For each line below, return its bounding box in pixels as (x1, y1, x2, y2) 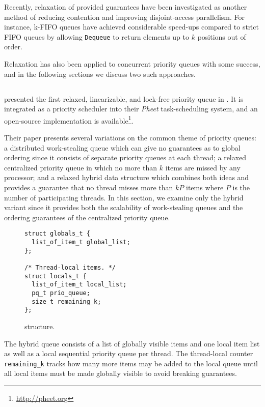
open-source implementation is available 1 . (4, 113, 134, 126)
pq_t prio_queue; (32, 289, 90, 297)
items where (186, 182, 224, 193)
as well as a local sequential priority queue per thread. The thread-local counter (4, 348, 253, 359)
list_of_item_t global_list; (32, 239, 130, 246)
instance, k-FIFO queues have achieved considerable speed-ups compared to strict (4, 21, 259, 32)
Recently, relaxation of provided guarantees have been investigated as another (4, 2, 247, 12)
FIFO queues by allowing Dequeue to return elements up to (4, 31, 190, 42)
